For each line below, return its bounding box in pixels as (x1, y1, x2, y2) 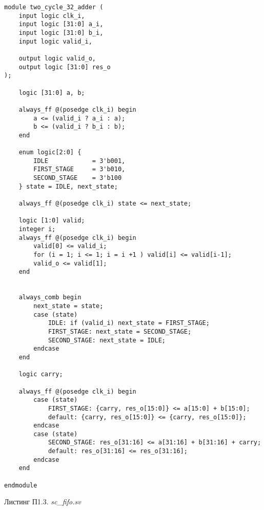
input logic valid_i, (18, 37, 92, 45)
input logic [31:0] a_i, (18, 21, 104, 28)
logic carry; (18, 371, 63, 378)
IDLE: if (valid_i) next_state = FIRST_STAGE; (48, 319, 210, 327)
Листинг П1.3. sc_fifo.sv (4, 496, 81, 507)
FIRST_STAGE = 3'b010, (33, 166, 126, 173)
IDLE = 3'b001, (33, 157, 126, 165)
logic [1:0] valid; (18, 217, 85, 225)
